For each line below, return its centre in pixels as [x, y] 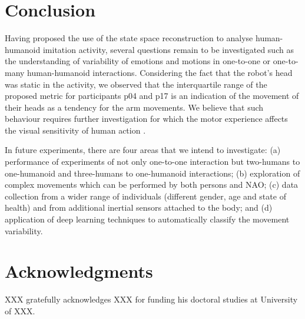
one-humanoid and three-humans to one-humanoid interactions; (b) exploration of [152, 173]
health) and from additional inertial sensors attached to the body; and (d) [139, 207]
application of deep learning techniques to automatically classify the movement [147, 219]
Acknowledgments [79, 271]
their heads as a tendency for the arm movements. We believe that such [134, 107]
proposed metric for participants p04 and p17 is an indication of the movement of [152, 96]
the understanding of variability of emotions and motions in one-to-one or [138, 61]
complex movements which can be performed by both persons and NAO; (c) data [152, 185]
